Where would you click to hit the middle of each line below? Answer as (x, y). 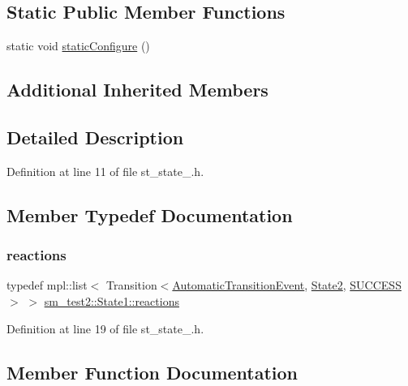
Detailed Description (95, 137)
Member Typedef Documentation (150, 214)
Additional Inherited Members (137, 90)
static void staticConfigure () (78, 46)
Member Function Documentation (152, 372)
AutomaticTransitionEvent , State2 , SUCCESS (287, 285)
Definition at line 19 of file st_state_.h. (105, 328)
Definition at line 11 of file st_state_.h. (105, 171)
